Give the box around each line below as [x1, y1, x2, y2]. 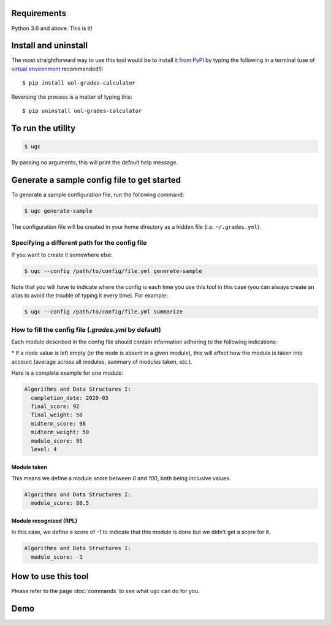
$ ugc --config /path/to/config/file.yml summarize [24, 309, 183, 315]
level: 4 [31, 445, 57, 453]
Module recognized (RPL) [11, 517, 78, 524]
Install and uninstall [11, 40, 88, 51]
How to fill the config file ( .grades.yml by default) [11, 325, 162, 334]
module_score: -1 [31, 553, 83, 561]
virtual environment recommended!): [11, 65, 104, 72]
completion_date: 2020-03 [31, 394, 108, 401]
